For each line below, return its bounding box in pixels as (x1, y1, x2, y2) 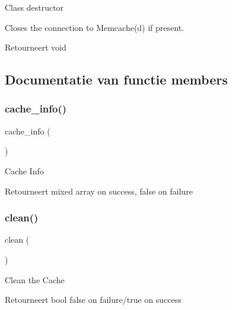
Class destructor (5, 1, 64, 13)
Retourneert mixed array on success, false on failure (5, 184, 193, 197)
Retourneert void (5, 41, 66, 54)
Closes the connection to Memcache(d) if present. (5, 21, 185, 33)
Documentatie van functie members (5, 70, 228, 89)
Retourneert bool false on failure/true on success (5, 293, 182, 306)
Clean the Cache (5, 273, 65, 286)
